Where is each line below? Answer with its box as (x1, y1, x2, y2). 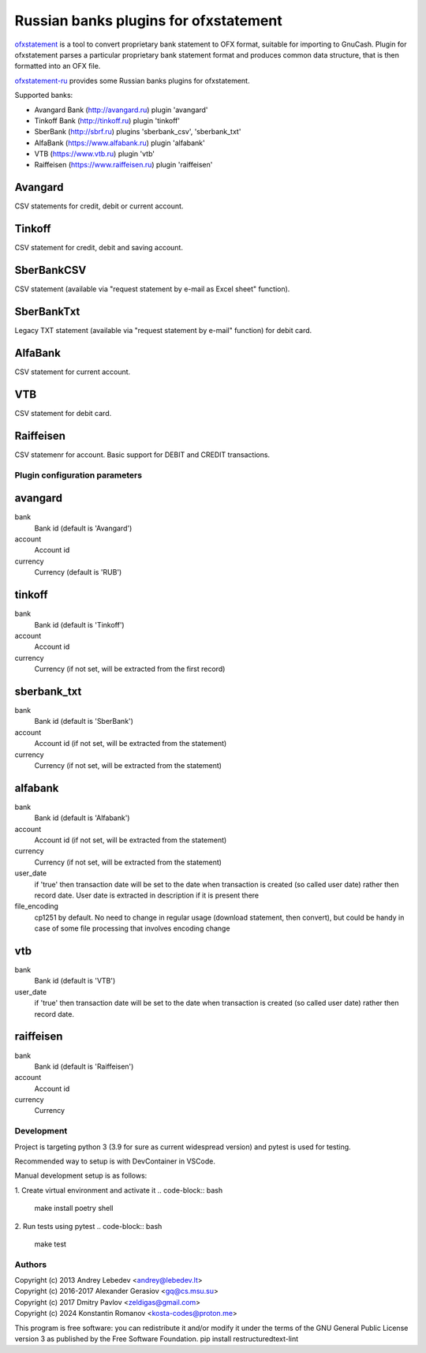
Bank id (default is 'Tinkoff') (34, 620, 125, 629)
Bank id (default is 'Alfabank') (34, 813, 130, 823)
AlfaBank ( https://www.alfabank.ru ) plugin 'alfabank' (34, 138, 205, 148)
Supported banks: (14, 91, 73, 100)
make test (34, 1239, 67, 1249)
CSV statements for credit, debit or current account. (14, 201, 184, 211)
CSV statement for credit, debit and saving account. (14, 243, 183, 253)
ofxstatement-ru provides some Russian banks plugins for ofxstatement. (14, 76, 250, 85)
